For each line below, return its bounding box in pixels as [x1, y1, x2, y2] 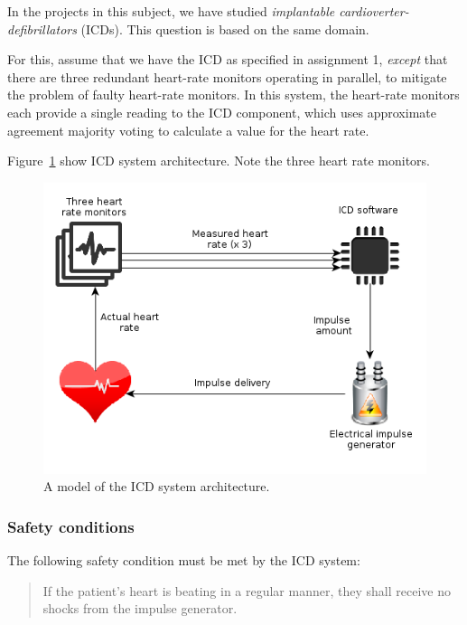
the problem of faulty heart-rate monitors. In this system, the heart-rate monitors [7, 85, 460, 104]
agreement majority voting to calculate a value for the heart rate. [7, 120, 369, 139]
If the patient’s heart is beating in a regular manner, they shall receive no [42, 581, 451, 600]
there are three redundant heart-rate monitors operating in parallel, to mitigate [7, 67, 447, 86]
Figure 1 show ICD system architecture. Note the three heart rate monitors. [7, 151, 430, 170]
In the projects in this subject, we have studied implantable [7, 2, 335, 20]
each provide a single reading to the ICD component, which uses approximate [7, 102, 436, 121]
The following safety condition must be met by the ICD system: [7, 550, 360, 569]
